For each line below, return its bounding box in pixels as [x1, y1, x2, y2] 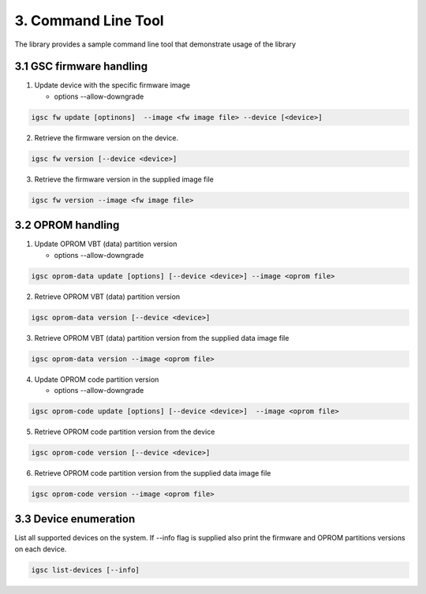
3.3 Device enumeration [14, 513, 136, 526]
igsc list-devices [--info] [31, 565, 140, 574]
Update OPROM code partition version [34, 375, 159, 384]
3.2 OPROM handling [14, 219, 120, 232]
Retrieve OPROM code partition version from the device [34, 427, 215, 436]
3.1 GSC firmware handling [14, 60, 148, 73]
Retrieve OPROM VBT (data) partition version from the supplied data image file [34, 333, 290, 342]
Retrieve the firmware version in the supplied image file [34, 174, 215, 184]
